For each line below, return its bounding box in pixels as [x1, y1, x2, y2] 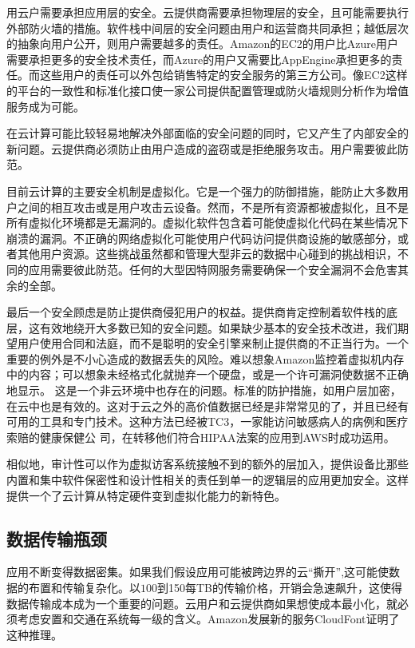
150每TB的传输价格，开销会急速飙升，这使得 [168, 579, 403, 596]
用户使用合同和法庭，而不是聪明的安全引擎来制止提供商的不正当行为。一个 [17, 335, 409, 352]
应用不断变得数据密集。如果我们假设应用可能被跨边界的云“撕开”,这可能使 [6, 563, 389, 580]
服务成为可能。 [6, 97, 85, 114]
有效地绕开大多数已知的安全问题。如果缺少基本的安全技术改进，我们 [39, 319, 397, 336]
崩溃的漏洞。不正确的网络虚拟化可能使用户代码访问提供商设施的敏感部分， [6, 229, 397, 246]
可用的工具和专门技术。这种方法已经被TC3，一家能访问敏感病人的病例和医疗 [6, 413, 409, 430]
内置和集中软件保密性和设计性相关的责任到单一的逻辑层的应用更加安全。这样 [6, 471, 409, 488]
